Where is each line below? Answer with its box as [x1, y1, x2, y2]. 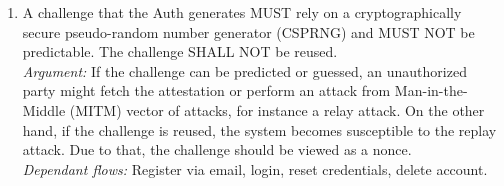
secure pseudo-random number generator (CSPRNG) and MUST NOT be [22, 21, 475, 42]
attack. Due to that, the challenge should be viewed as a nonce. [22, 139, 412, 160]
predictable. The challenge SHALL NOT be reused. [22, 41, 338, 62]
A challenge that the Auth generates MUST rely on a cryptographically [22, 2, 462, 22]
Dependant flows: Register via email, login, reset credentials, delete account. [22, 158, 488, 179]
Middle [22, 99, 66, 120]
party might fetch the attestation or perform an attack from [22, 80, 391, 101]
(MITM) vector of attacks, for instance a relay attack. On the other [69, 99, 485, 120]
